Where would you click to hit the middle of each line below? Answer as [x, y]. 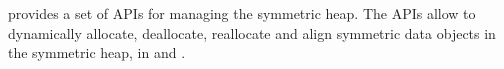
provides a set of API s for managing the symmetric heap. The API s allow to [242, 13]
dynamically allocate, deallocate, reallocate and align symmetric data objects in [252, 32]
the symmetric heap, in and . [97, 52]
